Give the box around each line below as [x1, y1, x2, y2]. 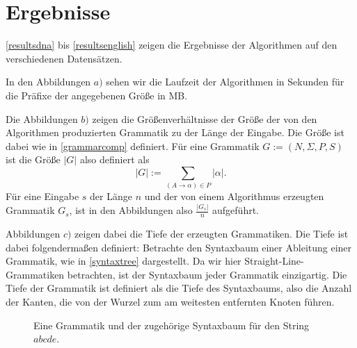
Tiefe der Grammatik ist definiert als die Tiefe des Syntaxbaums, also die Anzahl [6, 281, 352, 295]
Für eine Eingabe [6, 189, 79, 204]
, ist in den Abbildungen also [69, 203, 193, 217]
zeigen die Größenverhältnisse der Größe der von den [92, 111, 317, 126]
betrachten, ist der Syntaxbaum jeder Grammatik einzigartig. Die [67, 267, 347, 281]
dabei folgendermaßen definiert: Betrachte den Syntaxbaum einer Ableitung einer [6, 240, 352, 254]
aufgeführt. [212, 203, 260, 217]
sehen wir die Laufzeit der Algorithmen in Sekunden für [106, 74, 344, 89]
